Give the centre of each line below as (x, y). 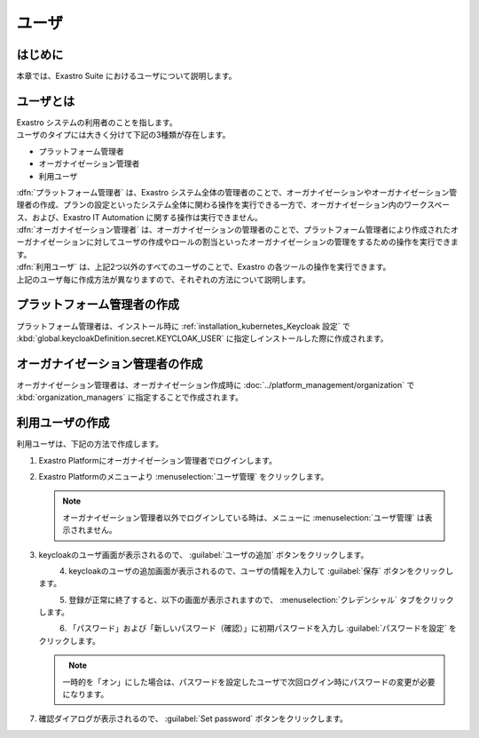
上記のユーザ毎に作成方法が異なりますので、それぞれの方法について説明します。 (163, 279)
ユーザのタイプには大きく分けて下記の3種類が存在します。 (123, 135)
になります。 (86, 694)
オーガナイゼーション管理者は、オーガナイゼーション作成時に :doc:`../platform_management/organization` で (216, 385)
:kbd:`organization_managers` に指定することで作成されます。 (130, 397)
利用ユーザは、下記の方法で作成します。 (90, 444)
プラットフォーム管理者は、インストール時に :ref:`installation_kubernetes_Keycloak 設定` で (183, 326)
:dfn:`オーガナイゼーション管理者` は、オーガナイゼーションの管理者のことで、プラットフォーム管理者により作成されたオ (237, 230)
